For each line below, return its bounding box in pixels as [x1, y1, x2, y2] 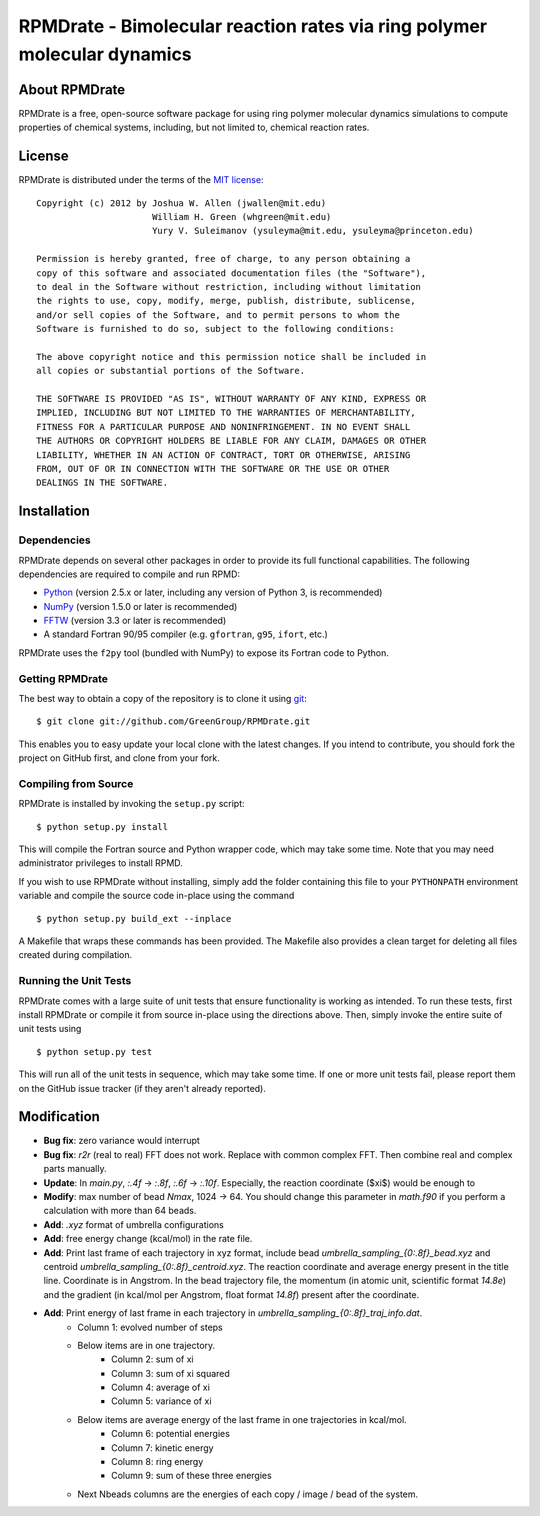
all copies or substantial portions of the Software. [36, 365, 305, 377]
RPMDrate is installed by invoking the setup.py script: [18, 798, 245, 810]
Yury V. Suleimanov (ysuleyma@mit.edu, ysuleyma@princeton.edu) [151, 225, 474, 237]
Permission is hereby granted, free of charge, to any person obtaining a [36, 253, 411, 265]
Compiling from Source [18, 776, 134, 790]
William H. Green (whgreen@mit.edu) [151, 211, 332, 222]
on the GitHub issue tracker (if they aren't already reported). [18, 1082, 267, 1094]
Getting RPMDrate [18, 671, 109, 685]
